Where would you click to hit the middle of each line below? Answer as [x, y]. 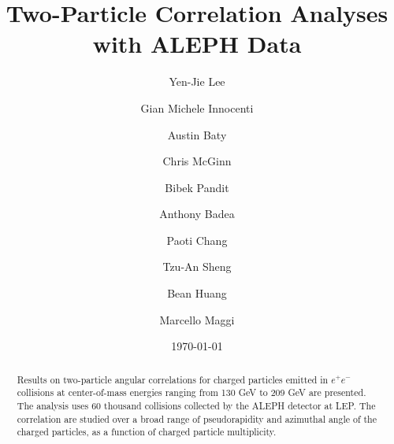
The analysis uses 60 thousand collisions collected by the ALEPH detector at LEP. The [196, 405]
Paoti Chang [197, 240]
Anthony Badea [197, 214]
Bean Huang [197, 293]
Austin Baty [197, 134]
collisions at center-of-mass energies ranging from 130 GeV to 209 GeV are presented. [191, 392]
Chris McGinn [197, 161]
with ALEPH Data [197, 44]
